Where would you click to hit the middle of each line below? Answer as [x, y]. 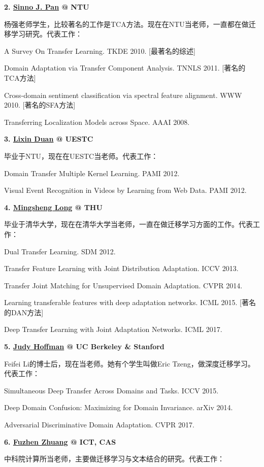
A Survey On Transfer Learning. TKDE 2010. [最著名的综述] [100, 51]
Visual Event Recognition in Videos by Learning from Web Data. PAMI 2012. [125, 190]
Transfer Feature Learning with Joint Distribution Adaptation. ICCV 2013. [121, 268]
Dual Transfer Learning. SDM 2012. [60, 251]
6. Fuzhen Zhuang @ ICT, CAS [60, 441]
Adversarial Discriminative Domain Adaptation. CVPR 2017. [99, 425]
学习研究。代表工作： [46, 34]
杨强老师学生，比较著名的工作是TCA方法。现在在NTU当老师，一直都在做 [126, 24]
